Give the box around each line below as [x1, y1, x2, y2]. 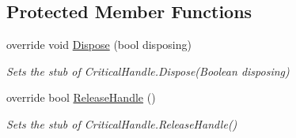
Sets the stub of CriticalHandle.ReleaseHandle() [6, 115, 237, 132]
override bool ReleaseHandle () [6, 89, 156, 106]
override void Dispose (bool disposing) [6, 36, 192, 53]
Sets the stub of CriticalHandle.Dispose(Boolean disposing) [6, 62, 290, 79]
